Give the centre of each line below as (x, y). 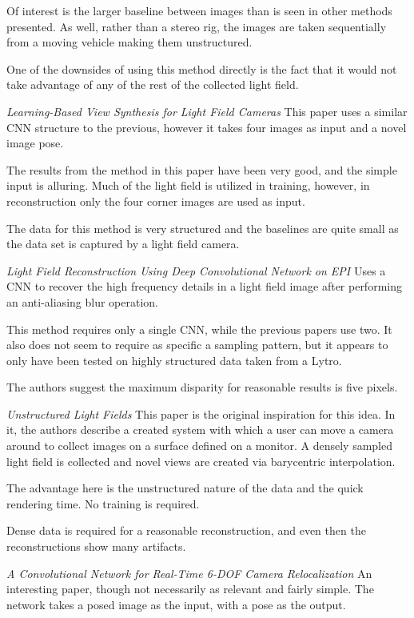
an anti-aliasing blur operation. (82, 301)
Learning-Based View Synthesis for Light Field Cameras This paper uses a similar (207, 111)
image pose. (35, 143)
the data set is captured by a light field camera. (123, 244)
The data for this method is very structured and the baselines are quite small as (203, 228)
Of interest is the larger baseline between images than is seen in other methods (199, 10)
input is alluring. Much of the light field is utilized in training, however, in (188, 185)
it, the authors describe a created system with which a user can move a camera (200, 429)
